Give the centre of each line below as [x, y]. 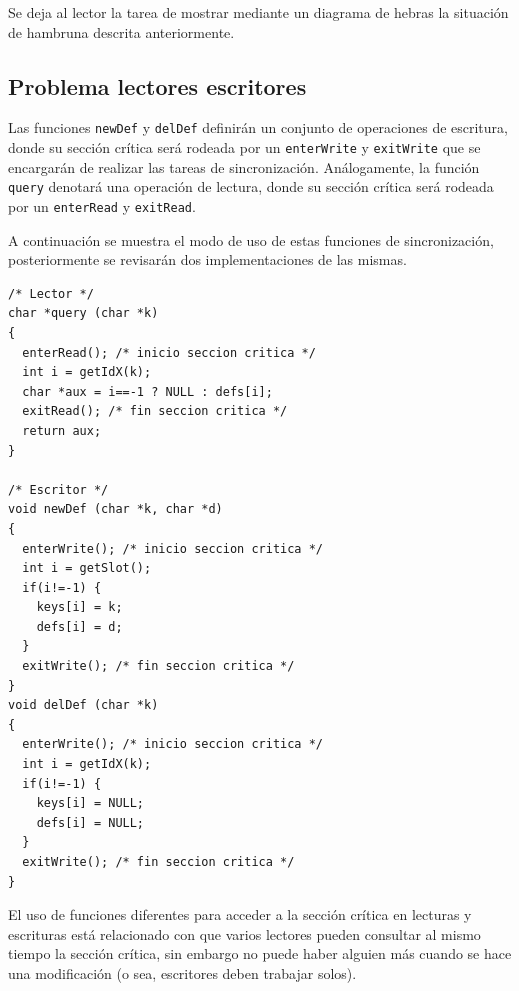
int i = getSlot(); [87, 568]
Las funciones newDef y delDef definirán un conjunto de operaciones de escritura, [258, 127]
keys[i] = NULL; [90, 803]
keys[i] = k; [79, 607]
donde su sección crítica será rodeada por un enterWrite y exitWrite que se [244, 147]
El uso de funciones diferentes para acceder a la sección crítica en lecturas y [240, 914]
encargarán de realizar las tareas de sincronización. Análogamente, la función [244, 166]
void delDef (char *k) [83, 705]
